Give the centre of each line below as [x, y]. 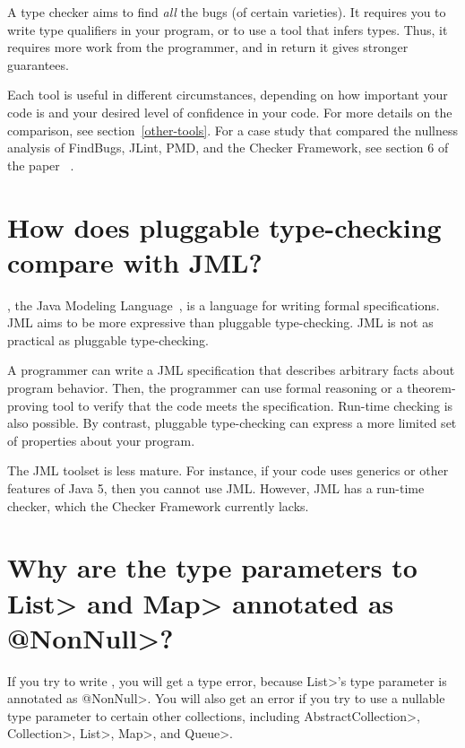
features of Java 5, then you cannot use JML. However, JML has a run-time [216, 488]
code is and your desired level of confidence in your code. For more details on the [230, 112]
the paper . [41, 165]
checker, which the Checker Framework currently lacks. [158, 505]
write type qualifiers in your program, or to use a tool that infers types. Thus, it [228, 29]
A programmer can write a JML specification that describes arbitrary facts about [231, 370]
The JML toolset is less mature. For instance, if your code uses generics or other [228, 470]
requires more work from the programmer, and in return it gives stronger [208, 47]
